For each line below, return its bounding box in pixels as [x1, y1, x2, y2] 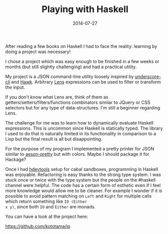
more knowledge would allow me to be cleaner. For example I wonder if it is [5, 188, 162, 194]
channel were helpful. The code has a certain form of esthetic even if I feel [5, 182, 161, 188]
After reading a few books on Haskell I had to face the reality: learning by [5, 43, 158, 49]
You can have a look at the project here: [5, 213, 89, 219]
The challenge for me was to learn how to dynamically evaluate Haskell [5, 120, 153, 126]
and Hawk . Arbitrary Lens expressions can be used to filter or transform [11, 79, 161, 85]
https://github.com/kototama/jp [5, 223, 71, 229]
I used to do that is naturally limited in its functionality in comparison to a [5, 130, 156, 137]
